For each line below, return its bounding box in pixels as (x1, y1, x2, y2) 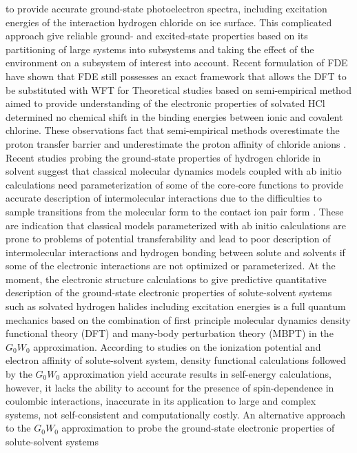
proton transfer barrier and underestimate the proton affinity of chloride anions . (6, 136, 347, 151)
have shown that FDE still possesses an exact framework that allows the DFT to (6, 68, 347, 83)
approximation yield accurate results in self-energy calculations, (63, 367, 331, 381)
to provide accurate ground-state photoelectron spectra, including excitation (6, 1, 327, 15)
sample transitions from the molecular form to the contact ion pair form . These (6, 204, 344, 218)
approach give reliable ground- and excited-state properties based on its (6, 28, 308, 43)
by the (6, 367, 32, 381)
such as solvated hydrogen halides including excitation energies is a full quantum (6, 299, 346, 314)
